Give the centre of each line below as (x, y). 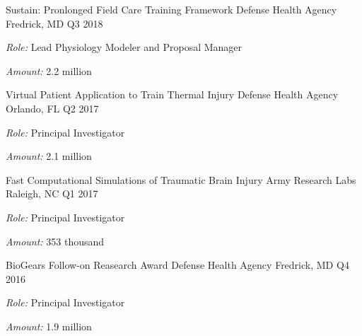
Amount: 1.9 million (49, 326)
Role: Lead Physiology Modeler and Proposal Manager (124, 47)
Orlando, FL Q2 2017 (52, 108)
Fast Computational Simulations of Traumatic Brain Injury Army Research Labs (181, 179)
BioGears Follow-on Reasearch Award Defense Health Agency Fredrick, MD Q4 (177, 265)
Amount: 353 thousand (55, 241)
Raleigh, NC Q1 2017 (52, 193)
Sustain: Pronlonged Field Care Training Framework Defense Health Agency (171, 9)
